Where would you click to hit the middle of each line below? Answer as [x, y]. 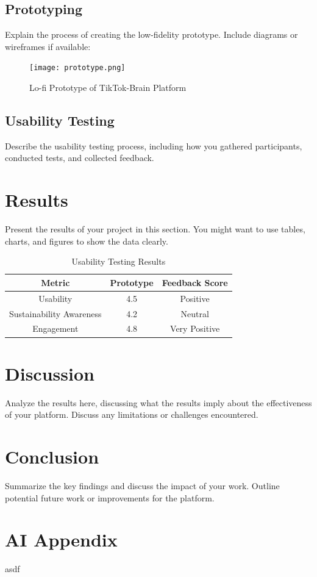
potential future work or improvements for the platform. [110, 497]
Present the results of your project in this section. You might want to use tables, [155, 229]
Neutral [195, 313]
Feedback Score [195, 282]
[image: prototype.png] [77, 68]
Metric [55, 282]
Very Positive [195, 328]
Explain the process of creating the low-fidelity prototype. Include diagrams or [151, 34]
